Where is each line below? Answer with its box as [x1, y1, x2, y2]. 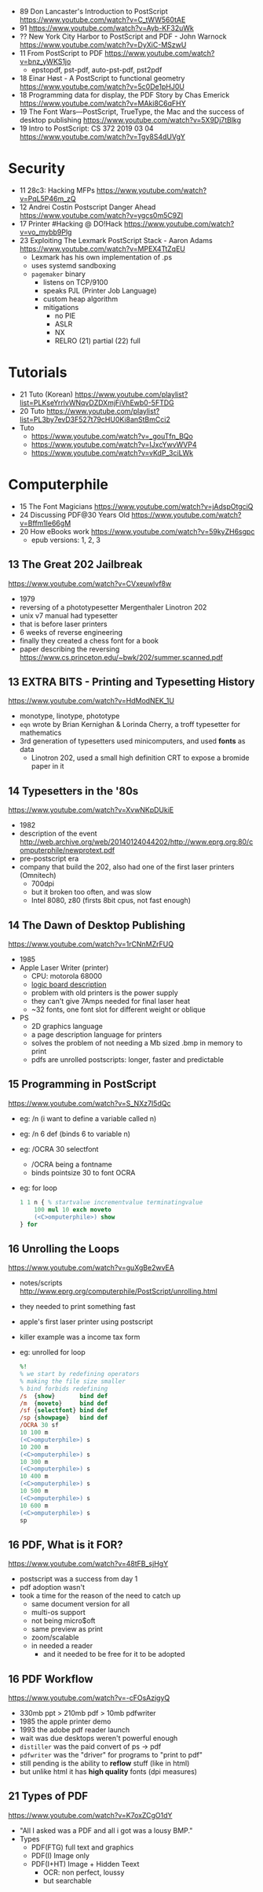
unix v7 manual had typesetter [19, 610, 119, 620]
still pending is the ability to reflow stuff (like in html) [19, 1758, 190, 1768]
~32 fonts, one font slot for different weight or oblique [31, 1005, 206, 1014]
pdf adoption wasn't [19, 1583, 85, 1592]
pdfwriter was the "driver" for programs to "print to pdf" [19, 1750, 203, 1760]
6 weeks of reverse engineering [19, 627, 123, 636]
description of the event [19, 829, 97, 839]
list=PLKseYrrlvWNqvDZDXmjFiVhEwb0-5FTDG [19, 397, 174, 408]
